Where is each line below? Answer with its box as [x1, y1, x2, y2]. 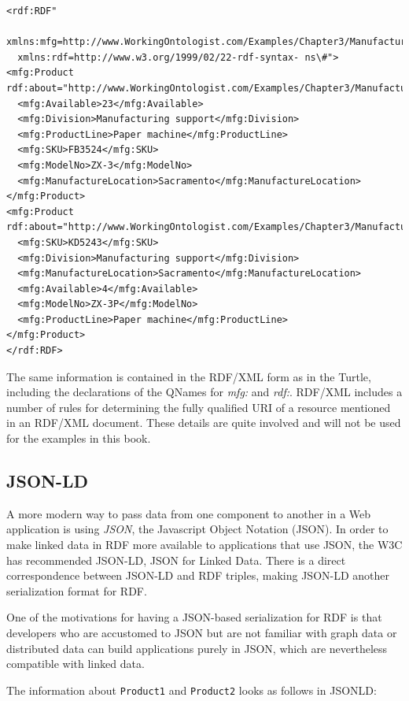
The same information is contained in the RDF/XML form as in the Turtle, [6, 368, 371, 384]
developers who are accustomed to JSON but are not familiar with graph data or [6, 624, 397, 640]
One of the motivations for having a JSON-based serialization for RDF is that [6, 609, 382, 625]
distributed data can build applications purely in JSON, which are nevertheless [6, 640, 388, 656]
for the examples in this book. [6, 430, 151, 447]
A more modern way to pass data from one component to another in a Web [6, 505, 371, 521]
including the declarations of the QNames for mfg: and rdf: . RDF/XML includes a [6, 384, 403, 400]
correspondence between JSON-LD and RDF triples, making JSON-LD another [6, 567, 390, 584]
